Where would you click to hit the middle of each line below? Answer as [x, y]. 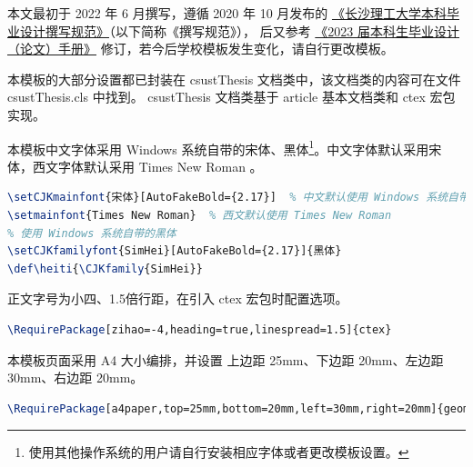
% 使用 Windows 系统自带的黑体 [92, 233]
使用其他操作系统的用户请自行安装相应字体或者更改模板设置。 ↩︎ [219, 452]
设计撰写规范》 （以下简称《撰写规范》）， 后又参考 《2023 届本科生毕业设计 [239, 30]
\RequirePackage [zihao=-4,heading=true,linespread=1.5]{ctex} [200, 329]
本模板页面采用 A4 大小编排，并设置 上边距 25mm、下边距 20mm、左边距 [226, 359]
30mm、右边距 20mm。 [75, 378]
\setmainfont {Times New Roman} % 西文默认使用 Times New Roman [200, 215]
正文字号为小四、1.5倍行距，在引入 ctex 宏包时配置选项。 [178, 298]
